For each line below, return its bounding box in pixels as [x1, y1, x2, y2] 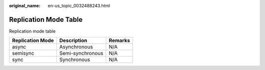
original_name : [9, 3, 41, 8]
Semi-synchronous [59, 50, 104, 57]
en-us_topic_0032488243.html [48, 3, 110, 8]
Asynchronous [59, 44, 93, 51]
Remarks [108, 37, 130, 44]
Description [59, 37, 88, 44]
